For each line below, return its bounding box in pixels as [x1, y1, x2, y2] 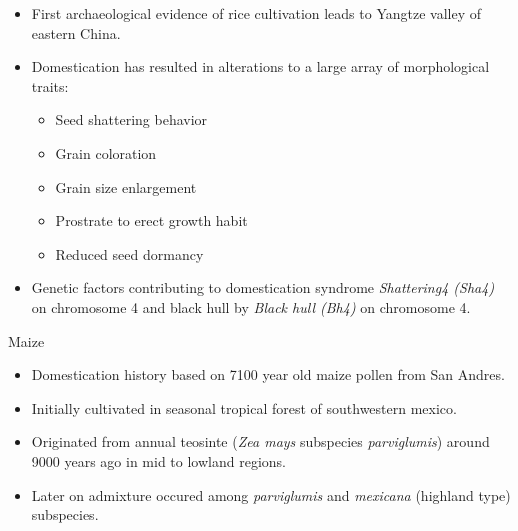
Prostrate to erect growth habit [55, 210, 248, 231]
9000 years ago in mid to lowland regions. [31, 450, 286, 471]
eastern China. [31, 22, 121, 43]
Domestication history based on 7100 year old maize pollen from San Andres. [31, 364, 505, 385]
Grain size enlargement [55, 176, 197, 197]
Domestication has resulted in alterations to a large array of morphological [31, 56, 490, 77]
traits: [31, 75, 69, 96]
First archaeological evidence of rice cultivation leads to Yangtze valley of [31, 3, 482, 23]
